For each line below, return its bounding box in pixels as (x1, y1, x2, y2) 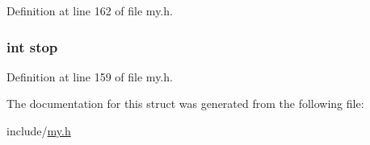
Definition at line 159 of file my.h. (6, 68, 173, 85)
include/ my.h (6, 122, 71, 139)
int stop (6, 36, 58, 56)
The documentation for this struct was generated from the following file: (6, 95, 364, 112)
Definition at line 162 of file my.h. (6, 2, 173, 19)
